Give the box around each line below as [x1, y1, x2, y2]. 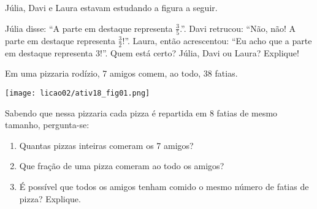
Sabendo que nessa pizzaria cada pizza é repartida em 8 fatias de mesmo [5, 106, 278, 119]
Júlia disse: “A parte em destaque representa [5, 21, 173, 34]
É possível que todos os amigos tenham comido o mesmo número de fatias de [19, 180, 309, 192]
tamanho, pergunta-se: [5, 118, 90, 131]
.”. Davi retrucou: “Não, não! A [180, 21, 296, 34]
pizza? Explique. [19, 192, 81, 205]
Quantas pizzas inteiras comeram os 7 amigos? [19, 139, 194, 151]
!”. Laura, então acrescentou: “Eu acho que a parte [122, 34, 312, 47]
